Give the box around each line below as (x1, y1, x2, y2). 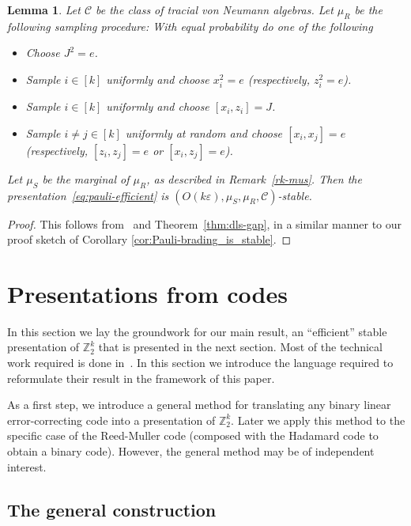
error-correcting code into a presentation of (7, 411, 216, 428)
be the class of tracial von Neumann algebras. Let (96, 2, 334, 17)
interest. (7, 458, 47, 475)
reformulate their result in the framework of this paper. (7, 369, 275, 386)
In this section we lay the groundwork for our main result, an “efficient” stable (7, 323, 387, 339)
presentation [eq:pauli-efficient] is (7, 187, 169, 203)
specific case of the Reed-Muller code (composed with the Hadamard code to (7, 427, 379, 444)
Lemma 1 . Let (7, 2, 81, 17)
